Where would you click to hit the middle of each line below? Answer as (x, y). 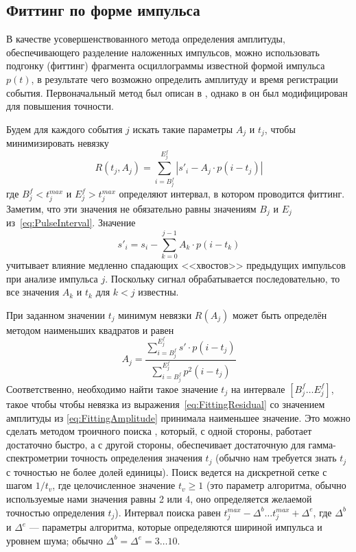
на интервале (258, 388)
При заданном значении (56, 314)
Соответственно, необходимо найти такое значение (112, 388)
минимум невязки (155, 314)
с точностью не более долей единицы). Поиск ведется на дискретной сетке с (167, 471)
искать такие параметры (183, 129)
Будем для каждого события (64, 129)
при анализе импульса (52, 278)
